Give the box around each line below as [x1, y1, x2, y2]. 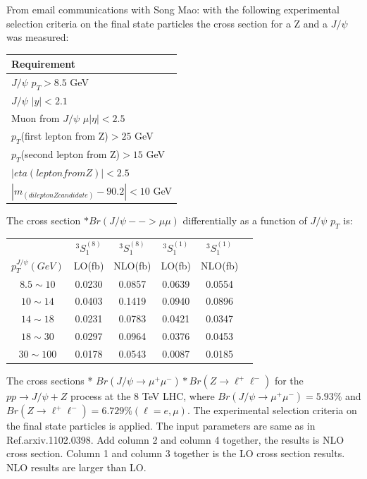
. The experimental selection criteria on [187, 403, 357, 418]
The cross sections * [6, 373, 93, 388]
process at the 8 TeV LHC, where [70, 389, 215, 404]
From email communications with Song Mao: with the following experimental [6, 2, 340, 16]
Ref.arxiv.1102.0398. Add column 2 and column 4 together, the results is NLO [6, 432, 344, 447]
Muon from [11, 111, 60, 126]
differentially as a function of [182, 213, 307, 228]
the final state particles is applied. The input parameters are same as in [6, 418, 316, 433]
